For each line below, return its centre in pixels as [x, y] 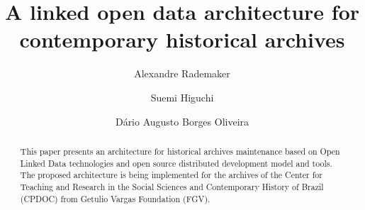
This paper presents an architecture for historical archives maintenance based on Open [180, 151]
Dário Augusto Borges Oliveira [182, 121]
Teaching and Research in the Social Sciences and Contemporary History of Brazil [172, 186]
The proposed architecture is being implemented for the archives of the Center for [171, 175]
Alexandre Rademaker [182, 73]
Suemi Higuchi [182, 97]
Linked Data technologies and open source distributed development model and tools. [176, 163]
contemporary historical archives [182, 39]
